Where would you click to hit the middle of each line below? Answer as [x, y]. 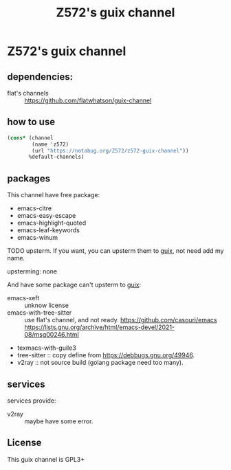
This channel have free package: [54, 195]
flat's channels [28, 93]
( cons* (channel [30, 138]
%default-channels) [56, 157]
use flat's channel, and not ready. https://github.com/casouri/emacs [121, 320]
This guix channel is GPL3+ [46, 459]
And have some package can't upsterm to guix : [74, 285]
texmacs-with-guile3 [47, 348]
